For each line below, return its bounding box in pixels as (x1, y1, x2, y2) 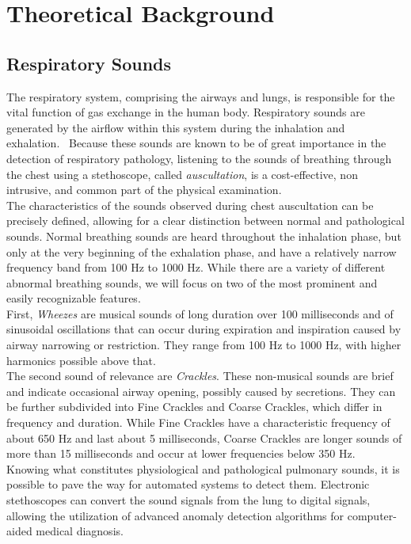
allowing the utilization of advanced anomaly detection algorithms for (6, 507, 344, 523)
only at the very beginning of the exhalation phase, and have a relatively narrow (6, 243, 397, 260)
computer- (347, 507, 397, 523)
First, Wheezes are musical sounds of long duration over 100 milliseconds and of (6, 305, 394, 321)
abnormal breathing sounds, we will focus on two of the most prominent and (6, 274, 378, 291)
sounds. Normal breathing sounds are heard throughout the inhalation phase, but (6, 227, 401, 244)
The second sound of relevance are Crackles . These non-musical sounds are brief (6, 367, 394, 384)
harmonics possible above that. (6, 352, 156, 368)
